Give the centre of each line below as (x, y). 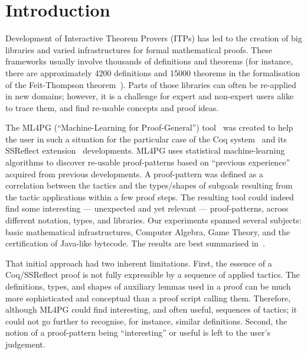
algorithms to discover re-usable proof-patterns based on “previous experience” (148, 162)
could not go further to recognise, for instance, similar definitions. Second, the (146, 321)
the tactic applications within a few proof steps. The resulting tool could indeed (150, 197)
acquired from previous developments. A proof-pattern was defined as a (134, 173)
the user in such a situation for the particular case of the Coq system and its (146, 139)
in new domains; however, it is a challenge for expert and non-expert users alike (150, 96)
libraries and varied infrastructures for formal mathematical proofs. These (139, 49)
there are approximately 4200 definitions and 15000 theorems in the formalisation (153, 72)
